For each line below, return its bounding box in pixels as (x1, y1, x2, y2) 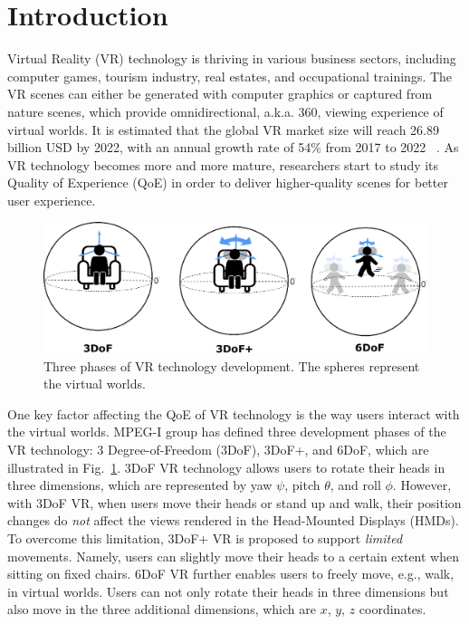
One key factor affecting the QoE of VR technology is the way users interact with (7, 404, 460, 423)
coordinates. (359, 600, 426, 619)
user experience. (7, 190, 96, 209)
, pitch (284, 475, 321, 494)
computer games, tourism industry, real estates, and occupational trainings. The (7, 66, 453, 85)
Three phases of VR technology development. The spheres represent (43, 356, 420, 375)
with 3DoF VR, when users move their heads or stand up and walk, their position (7, 493, 462, 512)
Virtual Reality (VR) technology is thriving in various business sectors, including (7, 49, 456, 68)
